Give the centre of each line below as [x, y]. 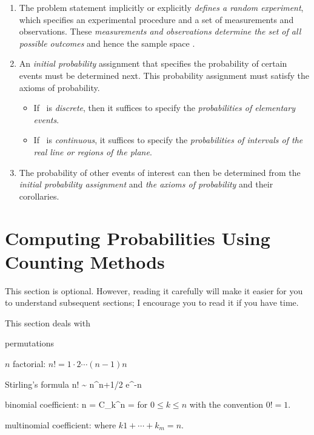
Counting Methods [85, 261]
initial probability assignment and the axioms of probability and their [146, 184]
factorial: [29, 363]
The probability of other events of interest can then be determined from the [160, 172]
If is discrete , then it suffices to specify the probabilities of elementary [164, 108]
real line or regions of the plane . [93, 151]
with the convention [226, 404]
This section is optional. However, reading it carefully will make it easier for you [154, 290]
